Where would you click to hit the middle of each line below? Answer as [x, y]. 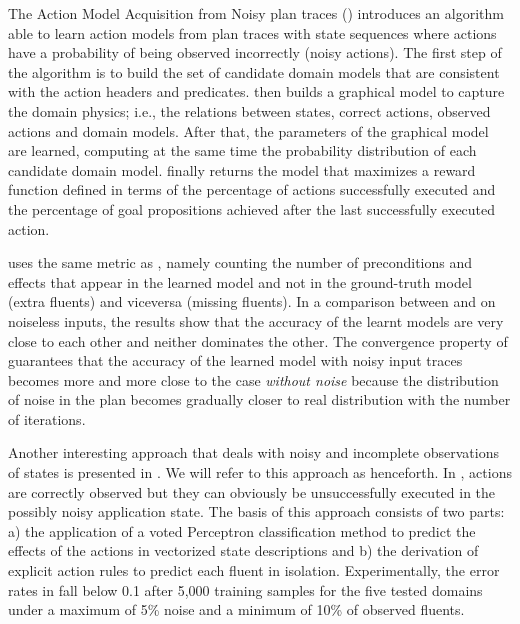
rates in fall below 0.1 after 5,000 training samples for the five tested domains [245, 589]
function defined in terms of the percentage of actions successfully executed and [252, 189]
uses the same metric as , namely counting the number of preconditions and [240, 262]
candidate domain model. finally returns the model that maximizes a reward [242, 169]
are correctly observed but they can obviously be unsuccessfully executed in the [252, 491]
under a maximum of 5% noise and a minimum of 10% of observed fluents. [236, 609]
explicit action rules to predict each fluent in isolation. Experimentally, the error [254, 570]
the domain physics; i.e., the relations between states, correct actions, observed [249, 110]
